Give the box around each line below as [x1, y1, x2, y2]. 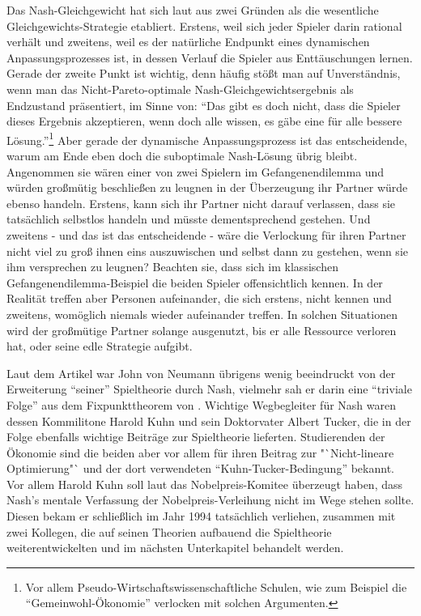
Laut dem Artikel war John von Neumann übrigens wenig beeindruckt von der [6, 364, 396, 381]
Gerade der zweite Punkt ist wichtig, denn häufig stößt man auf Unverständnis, [6, 65, 401, 82]
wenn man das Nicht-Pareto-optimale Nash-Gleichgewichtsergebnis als [6, 80, 354, 97]
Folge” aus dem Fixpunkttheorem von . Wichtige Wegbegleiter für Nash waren [6, 396, 396, 413]
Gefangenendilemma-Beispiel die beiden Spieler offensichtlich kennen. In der [6, 274, 383, 291]
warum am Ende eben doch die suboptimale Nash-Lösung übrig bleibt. [6, 147, 358, 164]
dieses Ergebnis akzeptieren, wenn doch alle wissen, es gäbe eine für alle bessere [6, 113, 402, 130]
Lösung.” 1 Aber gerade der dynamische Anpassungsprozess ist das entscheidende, [6, 129, 407, 148]
